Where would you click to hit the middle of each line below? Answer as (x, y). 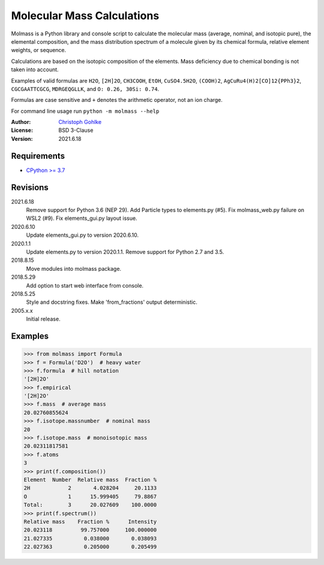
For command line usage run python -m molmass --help (85, 111)
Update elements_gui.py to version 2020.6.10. (82, 235)
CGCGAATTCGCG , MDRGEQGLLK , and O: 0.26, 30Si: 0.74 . (85, 89)
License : (22, 130)
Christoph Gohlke (80, 122)
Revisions (30, 187)
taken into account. (35, 70)
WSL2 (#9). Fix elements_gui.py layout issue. (82, 218)
